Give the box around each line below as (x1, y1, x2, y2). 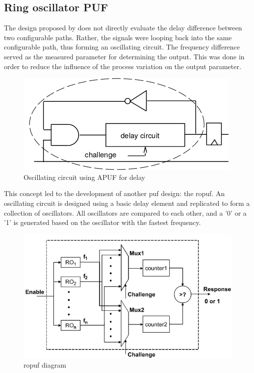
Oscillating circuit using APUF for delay (24, 172, 145, 182)
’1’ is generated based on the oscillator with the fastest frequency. (4, 217, 201, 227)
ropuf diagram (24, 360, 66, 370)
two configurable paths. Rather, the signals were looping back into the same (4, 32, 232, 42)
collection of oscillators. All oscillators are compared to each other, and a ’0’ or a (4, 207, 247, 218)
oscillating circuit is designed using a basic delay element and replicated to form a (4, 198, 250, 208)
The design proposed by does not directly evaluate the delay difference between (4, 23, 242, 33)
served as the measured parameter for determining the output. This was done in (4, 51, 245, 61)
